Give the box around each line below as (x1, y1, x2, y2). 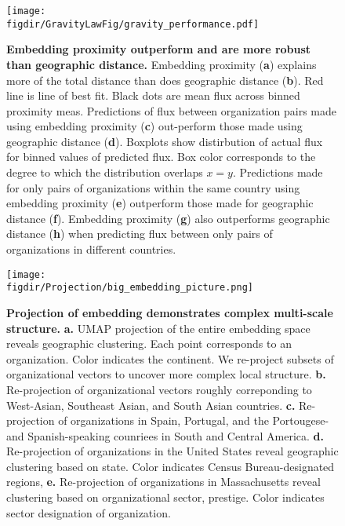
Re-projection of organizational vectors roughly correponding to (6, 381, 312, 397)
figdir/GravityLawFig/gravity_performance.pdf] (6, 18, 260, 30)
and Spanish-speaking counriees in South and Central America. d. (6, 427, 325, 444)
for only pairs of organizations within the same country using (6, 179, 300, 195)
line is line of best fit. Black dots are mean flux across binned (6, 87, 300, 104)
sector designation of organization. (6, 504, 171, 521)
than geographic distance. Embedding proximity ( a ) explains (6, 56, 317, 72)
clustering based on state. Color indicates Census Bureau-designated (6, 458, 335, 474)
